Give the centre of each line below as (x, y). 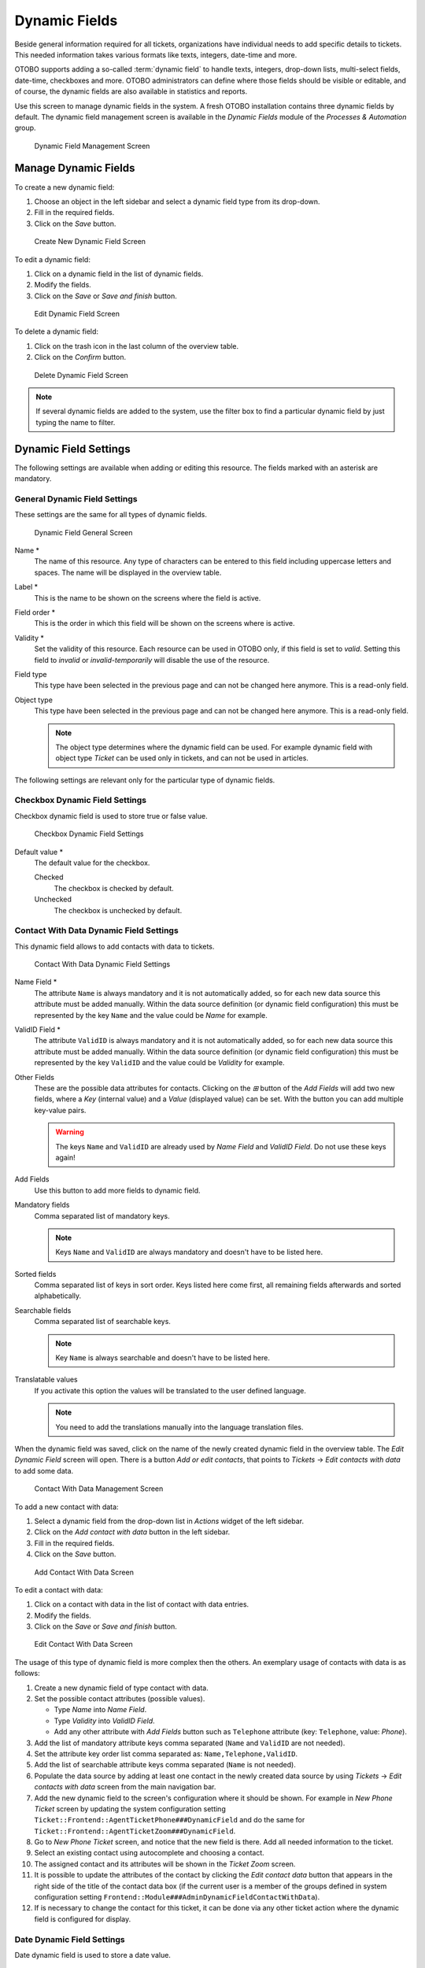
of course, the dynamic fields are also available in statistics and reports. (131, 91)
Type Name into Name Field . (100, 1710)
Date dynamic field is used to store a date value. (92, 1955)
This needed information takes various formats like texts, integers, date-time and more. (156, 54)
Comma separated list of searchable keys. (102, 1322)
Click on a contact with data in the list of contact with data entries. (142, 1604)
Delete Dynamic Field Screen (81, 375)
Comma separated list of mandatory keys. (102, 1215)
